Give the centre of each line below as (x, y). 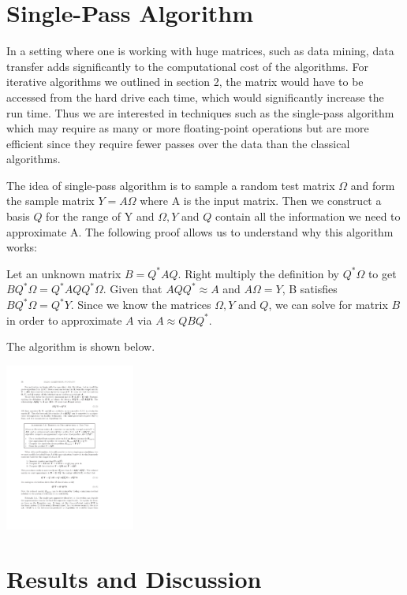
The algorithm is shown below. (81, 346)
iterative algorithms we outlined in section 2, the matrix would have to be (185, 82)
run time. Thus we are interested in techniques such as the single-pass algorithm (200, 112)
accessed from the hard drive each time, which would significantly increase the (195, 97)
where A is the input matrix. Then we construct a (261, 201)
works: (22, 247)
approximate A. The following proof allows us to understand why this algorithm (200, 231)
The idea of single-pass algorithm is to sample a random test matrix (171, 185)
